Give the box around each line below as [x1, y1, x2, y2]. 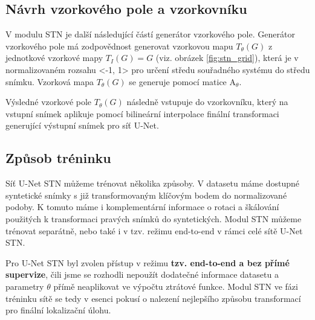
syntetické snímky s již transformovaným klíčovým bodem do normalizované [5, 188, 287, 201]
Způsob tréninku [5, 149, 111, 167]
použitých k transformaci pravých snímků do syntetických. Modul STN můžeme [5, 212, 302, 225]
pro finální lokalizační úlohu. [5, 304, 111, 316]
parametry [5, 280, 44, 292]
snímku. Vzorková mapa [5, 75, 94, 88]
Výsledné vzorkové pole [5, 95, 92, 108]
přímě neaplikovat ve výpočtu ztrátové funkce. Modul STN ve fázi [53, 280, 298, 292]
